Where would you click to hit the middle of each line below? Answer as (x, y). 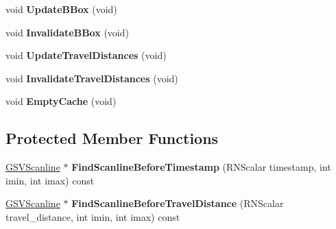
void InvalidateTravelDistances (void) (92, 78)
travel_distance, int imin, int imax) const (93, 216)
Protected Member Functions (112, 138)
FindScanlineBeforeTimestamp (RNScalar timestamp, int (201, 167)
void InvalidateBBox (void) (67, 32)
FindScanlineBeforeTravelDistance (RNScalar (178, 203)
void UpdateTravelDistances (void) (86, 55)
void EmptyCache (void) (61, 101)
